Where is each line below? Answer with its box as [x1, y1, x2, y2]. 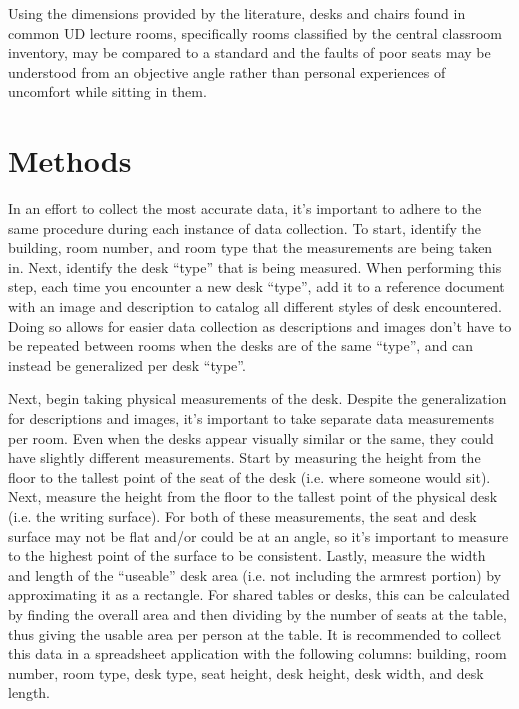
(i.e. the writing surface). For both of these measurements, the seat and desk [8, 506, 477, 526]
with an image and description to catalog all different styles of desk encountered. [8, 296, 502, 317]
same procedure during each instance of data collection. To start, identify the [8, 217, 481, 238]
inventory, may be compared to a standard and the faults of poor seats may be [8, 42, 491, 63]
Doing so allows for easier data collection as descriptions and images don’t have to [8, 315, 512, 336]
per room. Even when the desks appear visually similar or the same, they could [8, 427, 494, 448]
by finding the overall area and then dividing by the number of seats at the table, [8, 603, 507, 624]
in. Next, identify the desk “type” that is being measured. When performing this [8, 256, 502, 277]
